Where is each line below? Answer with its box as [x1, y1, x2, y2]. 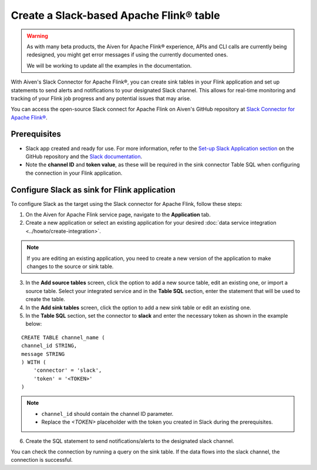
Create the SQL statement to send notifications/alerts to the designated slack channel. [25, 437, 234, 444]
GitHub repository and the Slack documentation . [25, 153, 143, 160]
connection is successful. [11, 456, 73, 464]
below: [25, 321, 42, 328]
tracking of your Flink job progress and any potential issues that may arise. [11, 95, 191, 102]
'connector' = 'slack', [33, 367, 102, 374]
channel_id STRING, [21, 342, 77, 349]
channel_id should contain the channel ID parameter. [41, 410, 174, 417]
